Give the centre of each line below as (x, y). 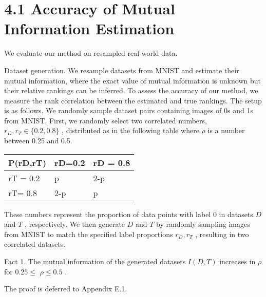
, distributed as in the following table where (130, 130)
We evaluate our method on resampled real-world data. (91, 53)
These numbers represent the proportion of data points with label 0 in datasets (129, 214)
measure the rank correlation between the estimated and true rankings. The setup (133, 100)
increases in (237, 261)
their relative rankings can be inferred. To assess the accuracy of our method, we (131, 90)
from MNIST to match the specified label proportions (89, 234)
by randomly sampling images (203, 224)
